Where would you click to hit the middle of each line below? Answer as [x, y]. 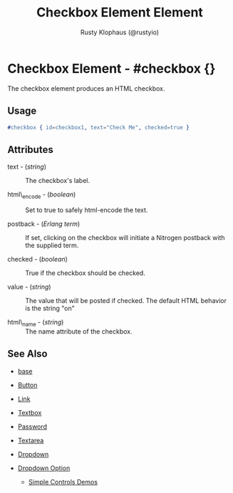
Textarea [31, 440]
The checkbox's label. [58, 181]
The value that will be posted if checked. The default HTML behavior [126, 300]
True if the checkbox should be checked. [86, 273]
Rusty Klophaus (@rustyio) [120, 32]
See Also [27, 354]
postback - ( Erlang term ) [44, 224]
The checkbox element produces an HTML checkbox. [86, 88]
